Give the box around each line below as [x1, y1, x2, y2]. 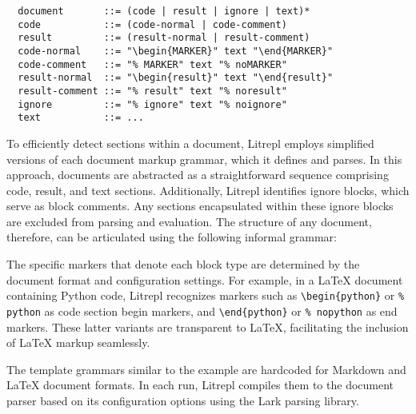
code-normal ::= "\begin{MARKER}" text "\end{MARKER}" [18, 45, 334, 57]
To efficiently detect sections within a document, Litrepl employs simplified [6, 134, 374, 151]
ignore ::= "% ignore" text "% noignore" [18, 98, 287, 110]
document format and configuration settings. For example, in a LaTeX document [6, 271, 403, 288]
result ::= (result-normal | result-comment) [18, 32, 310, 44]
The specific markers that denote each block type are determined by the [6, 256, 360, 273]
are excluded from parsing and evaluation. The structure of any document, [6, 213, 372, 229]
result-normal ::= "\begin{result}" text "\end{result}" [18, 72, 334, 84]
